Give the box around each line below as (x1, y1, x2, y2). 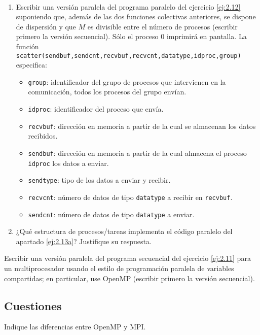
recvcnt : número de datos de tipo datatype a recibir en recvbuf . (28, 191, 233, 202)
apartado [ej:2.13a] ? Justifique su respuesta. (16, 236, 152, 246)
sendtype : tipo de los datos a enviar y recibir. (28, 175, 171, 185)
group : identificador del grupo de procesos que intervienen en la (28, 76, 226, 87)
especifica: (16, 59, 47, 70)
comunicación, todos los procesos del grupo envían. (28, 86, 187, 97)
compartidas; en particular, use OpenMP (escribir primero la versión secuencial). (4, 273, 255, 283)
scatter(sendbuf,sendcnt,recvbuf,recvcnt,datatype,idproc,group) (16, 52, 241, 59)
